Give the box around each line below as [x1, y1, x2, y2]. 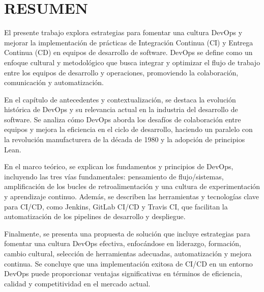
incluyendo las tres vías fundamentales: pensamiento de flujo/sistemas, [4, 171, 224, 181]
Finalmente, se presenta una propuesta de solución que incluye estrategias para [4, 228, 250, 238]
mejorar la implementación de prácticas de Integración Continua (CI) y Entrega [4, 37, 253, 47]
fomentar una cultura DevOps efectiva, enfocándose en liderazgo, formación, [4, 238, 242, 249]
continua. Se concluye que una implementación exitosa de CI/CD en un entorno [4, 258, 253, 269]
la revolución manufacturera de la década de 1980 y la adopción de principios [4, 134, 245, 145]
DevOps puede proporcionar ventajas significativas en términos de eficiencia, [4, 268, 242, 279]
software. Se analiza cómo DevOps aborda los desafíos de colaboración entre [4, 114, 241, 124]
